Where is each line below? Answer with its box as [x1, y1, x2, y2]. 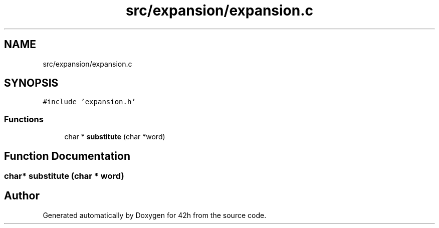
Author [4, 189, 40, 202]
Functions [4, 114, 44, 124]
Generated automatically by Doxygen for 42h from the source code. [43, 210, 267, 219]
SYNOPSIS [4, 77, 59, 90]
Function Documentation [4, 149, 130, 162]
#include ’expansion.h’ [43, 98, 136, 106]
